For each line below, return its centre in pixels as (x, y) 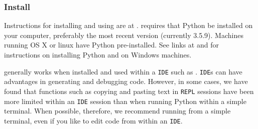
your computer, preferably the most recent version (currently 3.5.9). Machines (124, 35)
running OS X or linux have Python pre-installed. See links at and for (111, 45)
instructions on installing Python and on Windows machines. (98, 54)
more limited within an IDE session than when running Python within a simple (125, 101)
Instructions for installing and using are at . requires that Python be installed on (128, 25)
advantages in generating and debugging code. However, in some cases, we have (126, 81)
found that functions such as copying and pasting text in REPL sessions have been (129, 91)
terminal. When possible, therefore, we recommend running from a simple (117, 111)
